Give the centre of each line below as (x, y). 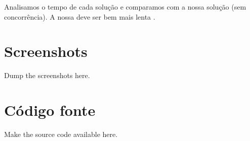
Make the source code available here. (61, 134)
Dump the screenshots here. (47, 75)
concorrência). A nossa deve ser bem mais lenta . (80, 16)
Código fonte (50, 110)
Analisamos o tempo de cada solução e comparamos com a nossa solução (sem (125, 7)
